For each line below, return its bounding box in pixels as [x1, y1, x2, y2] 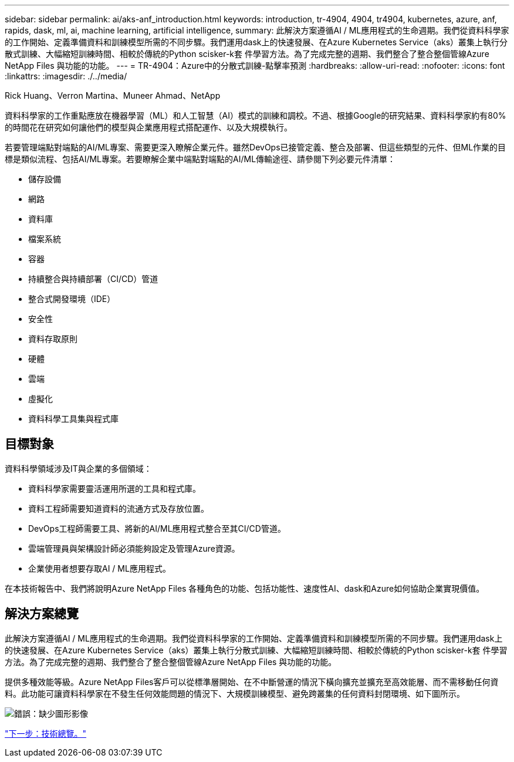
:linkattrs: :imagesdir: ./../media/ [5, 71, 127, 81]
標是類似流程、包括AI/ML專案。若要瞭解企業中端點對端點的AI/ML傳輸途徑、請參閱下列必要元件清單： [5, 154, 396, 164]
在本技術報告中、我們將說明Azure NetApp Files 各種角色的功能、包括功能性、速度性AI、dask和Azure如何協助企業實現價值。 [5, 583, 485, 593]
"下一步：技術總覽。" [5, 728, 87, 738]
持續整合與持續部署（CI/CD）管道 [28, 274, 158, 284]
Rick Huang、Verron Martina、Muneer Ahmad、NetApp [5, 90, 221, 100]
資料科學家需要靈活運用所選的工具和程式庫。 [28, 483, 201, 494]
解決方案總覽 [5, 606, 79, 622]
